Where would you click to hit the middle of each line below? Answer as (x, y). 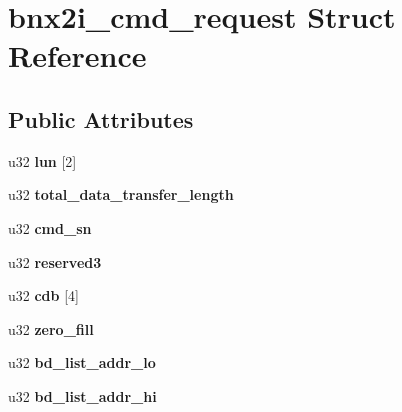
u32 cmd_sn (50, 227)
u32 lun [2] (42, 160)
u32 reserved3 (55, 261)
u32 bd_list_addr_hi (82, 395)
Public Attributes (101, 118)
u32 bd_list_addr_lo (82, 362)
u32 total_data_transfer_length (121, 194)
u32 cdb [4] (43, 295)
